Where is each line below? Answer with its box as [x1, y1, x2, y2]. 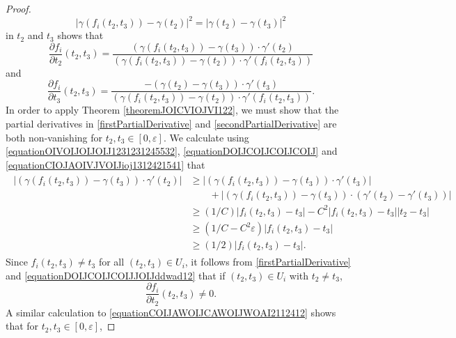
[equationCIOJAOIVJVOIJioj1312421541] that [6, 157, 205, 171]
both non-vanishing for [6, 130, 102, 144]
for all [98, 254, 125, 269]
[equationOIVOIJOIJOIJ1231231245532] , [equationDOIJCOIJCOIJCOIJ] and [6, 144, 338, 158]
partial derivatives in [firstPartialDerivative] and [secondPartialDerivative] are [6, 116, 337, 130]
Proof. [6, 1, 31, 15]
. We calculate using [163, 130, 249, 144]
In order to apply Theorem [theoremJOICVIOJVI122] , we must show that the [6, 102, 339, 117]
